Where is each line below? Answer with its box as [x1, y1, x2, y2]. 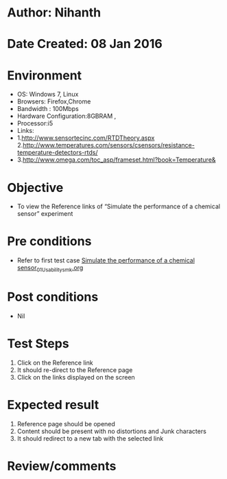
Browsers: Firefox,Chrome [16, 97, 91, 106]
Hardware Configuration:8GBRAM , [16, 112, 117, 121]
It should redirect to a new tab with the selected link [16, 434, 164, 443]
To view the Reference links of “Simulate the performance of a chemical [16, 202, 221, 210]
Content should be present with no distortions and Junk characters [16, 427, 207, 435]
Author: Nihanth [7, 5, 101, 21]
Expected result [7, 397, 99, 413]
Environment [7, 67, 82, 83]
